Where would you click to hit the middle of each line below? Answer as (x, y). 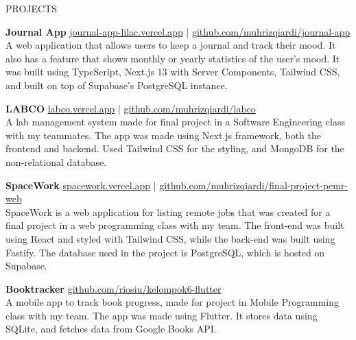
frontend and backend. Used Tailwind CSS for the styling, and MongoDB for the (175, 148)
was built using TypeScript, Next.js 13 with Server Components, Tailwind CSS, (173, 72)
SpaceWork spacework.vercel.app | (81, 185)
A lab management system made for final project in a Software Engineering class (175, 122)
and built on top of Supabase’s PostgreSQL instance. (117, 85)
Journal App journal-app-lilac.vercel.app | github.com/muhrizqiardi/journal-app (178, 31)
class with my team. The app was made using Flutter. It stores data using (162, 315)
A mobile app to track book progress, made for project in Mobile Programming (172, 302)
